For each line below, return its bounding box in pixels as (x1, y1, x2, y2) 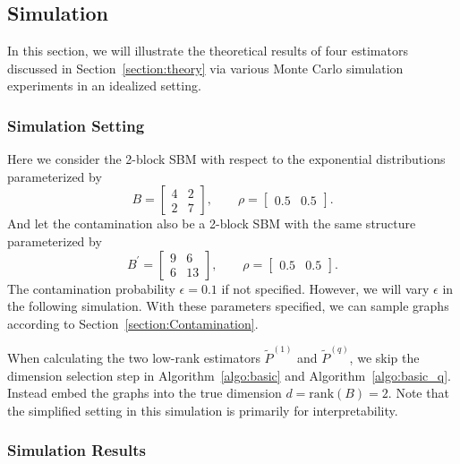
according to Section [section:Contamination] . (7, 314, 259, 332)
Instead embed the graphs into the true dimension (7, 383, 282, 402)
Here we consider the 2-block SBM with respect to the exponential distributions (7, 150, 446, 168)
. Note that (388, 383, 449, 402)
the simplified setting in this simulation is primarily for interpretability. (7, 400, 398, 419)
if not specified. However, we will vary (221, 279, 430, 297)
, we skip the (349, 348, 420, 367)
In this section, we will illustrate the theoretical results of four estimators (7, 41, 408, 60)
